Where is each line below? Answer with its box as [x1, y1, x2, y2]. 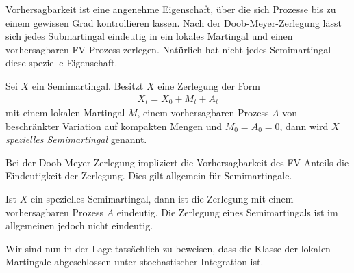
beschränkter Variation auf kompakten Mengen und [5, 118, 223, 133]
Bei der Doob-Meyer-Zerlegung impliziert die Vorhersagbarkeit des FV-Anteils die [5, 155, 349, 169]
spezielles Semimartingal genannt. [5, 132, 147, 146]
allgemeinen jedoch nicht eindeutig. [5, 218, 153, 233]
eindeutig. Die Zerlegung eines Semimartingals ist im [116, 205, 338, 219]
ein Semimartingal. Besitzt [31, 78, 144, 92]
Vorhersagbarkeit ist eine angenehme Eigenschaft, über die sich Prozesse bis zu [5, 2, 336, 16]
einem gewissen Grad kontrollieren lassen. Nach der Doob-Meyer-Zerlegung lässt [5, 15, 342, 29]
